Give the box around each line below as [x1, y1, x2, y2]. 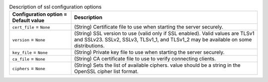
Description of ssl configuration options [9, 3, 102, 10]
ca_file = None [12, 55, 46, 62]
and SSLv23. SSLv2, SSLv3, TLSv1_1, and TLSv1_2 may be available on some [74, 36, 252, 43]
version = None [12, 36, 46, 43]
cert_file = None [12, 24, 51, 31]
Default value [12, 17, 45, 24]
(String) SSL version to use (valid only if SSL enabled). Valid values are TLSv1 [74, 30, 255, 37]
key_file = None [12, 49, 48, 56]
